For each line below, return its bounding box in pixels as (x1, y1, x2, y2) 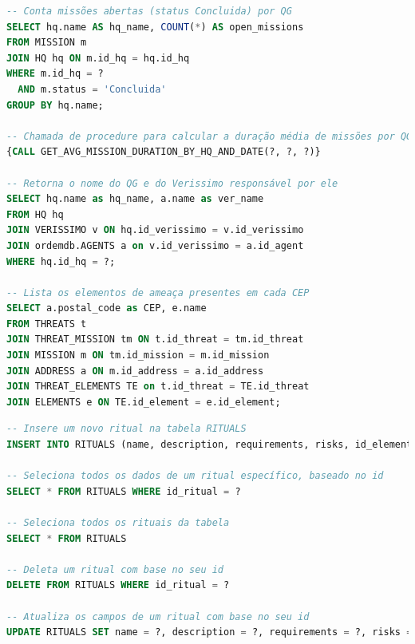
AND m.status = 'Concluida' (18, 83, 167, 95)
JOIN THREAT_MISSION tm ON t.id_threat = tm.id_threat (6, 334, 304, 346)
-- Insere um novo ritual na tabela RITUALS (6, 423, 247, 435)
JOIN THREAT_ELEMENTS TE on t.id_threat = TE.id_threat (6, 381, 310, 393)
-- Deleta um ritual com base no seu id (6, 563, 224, 575)
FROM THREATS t (6, 318, 87, 330)
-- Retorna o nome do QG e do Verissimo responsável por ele (6, 177, 338, 189)
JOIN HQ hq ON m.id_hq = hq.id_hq (6, 52, 190, 64)
